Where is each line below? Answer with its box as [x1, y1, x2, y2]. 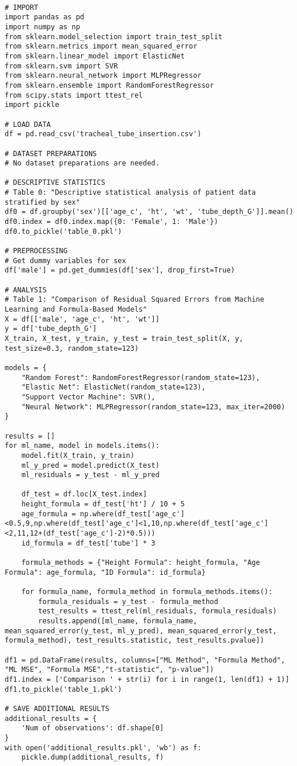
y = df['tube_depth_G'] [5, 325, 97, 333]
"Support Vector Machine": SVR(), [21, 392, 156, 401]
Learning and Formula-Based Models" [5, 305, 147, 313]
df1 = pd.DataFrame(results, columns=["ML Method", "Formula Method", [5, 655, 285, 664]
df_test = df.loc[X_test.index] [21, 490, 147, 499]
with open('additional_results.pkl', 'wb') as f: [5, 743, 202, 752]
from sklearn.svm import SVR [5, 61, 118, 70]
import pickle [5, 101, 60, 109]
